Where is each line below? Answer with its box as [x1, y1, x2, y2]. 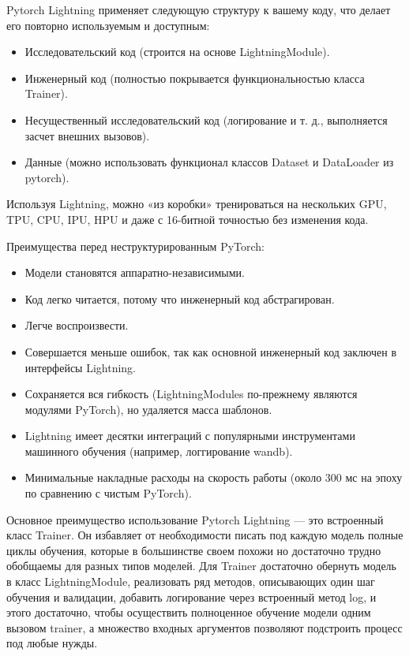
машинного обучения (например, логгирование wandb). [24, 442, 293, 459]
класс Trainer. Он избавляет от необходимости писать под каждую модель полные [6, 527, 403, 543]
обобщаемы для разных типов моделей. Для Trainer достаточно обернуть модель [6, 557, 396, 574]
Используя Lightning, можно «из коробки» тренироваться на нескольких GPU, [6, 196, 387, 212]
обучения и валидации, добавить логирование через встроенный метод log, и [6, 588, 377, 605]
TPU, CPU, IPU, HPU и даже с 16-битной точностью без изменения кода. [6, 211, 369, 227]
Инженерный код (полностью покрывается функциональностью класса [24, 69, 365, 86]
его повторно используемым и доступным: [6, 17, 210, 33]
